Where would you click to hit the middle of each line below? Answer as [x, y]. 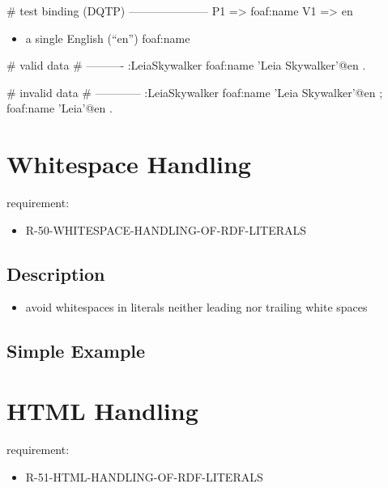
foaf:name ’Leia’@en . [60, 108]
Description [56, 273]
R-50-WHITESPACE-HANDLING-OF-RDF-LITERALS [166, 229]
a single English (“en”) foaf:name [108, 38]
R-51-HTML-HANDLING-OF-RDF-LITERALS [144, 476]
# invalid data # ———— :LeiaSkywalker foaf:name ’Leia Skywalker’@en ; [195, 92]
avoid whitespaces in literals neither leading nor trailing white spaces [196, 307]
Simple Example [76, 351]
